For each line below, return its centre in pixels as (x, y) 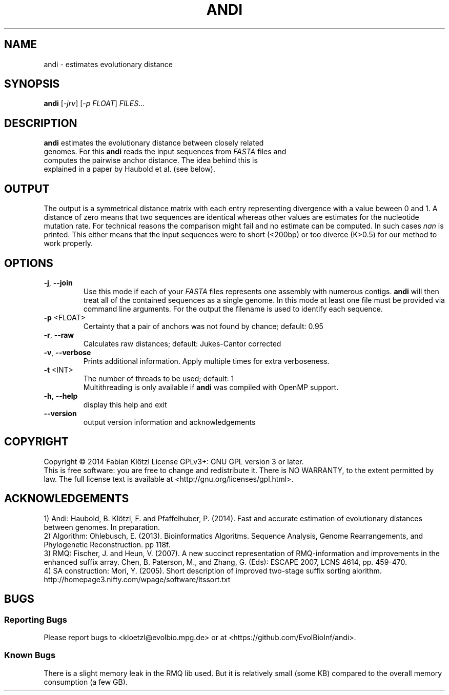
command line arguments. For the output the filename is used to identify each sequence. (233, 309)
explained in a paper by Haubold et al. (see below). (129, 169)
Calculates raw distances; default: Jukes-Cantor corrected (182, 343)
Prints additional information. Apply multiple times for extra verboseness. (206, 361)
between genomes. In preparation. (102, 527)
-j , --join (58, 282)
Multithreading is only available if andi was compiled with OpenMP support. (211, 387)
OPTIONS (29, 263)
